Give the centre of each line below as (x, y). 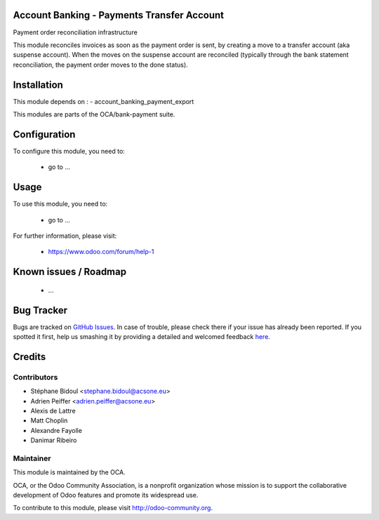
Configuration (44, 134)
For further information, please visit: (65, 236)
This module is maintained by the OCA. (69, 472)
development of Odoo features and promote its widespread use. (106, 495)
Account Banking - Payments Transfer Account (119, 15)
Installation (38, 85)
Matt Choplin (49, 420)
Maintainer (32, 458)
